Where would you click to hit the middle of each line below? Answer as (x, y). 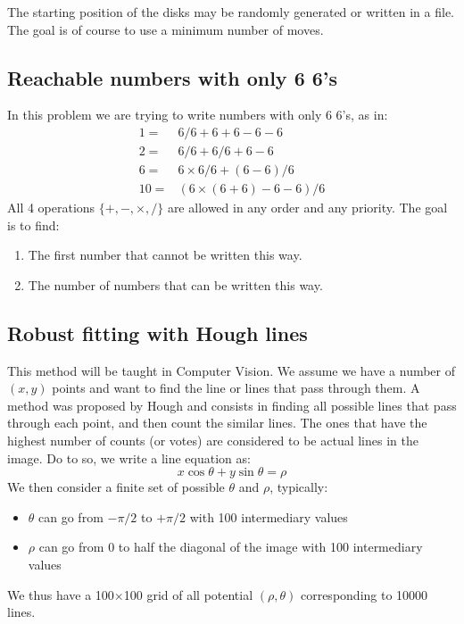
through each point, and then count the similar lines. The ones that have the (217, 423)
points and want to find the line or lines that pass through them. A (236, 388)
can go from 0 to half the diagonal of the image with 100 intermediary (231, 547)
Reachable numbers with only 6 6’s (173, 77)
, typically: (299, 487)
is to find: (33, 225)
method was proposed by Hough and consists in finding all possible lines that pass (232, 405)
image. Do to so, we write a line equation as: (129, 458)
